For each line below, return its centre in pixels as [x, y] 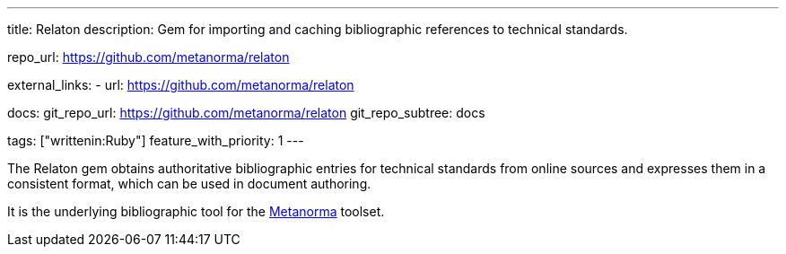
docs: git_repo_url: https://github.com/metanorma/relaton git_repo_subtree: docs [246, 113]
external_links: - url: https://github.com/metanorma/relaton [181, 85]
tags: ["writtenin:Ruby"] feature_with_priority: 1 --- [156, 140]
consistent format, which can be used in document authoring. [189, 184]
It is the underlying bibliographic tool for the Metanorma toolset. [196, 211]
